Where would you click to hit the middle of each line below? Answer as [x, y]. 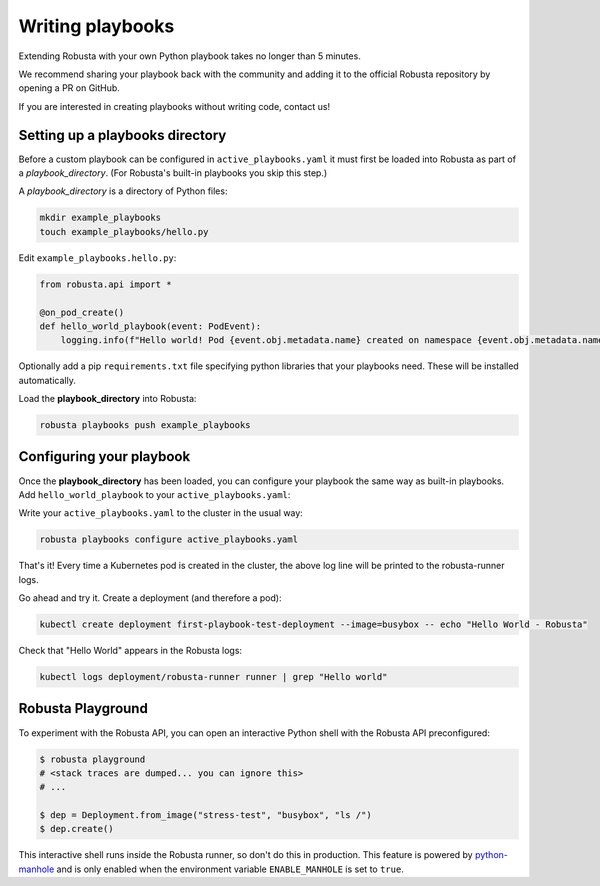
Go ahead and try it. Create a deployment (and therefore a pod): [150, 598]
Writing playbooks [96, 26]
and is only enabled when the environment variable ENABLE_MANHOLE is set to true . [230, 869]
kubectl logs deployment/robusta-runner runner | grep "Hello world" [213, 677]
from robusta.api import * [105, 284]
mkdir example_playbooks [100, 218]
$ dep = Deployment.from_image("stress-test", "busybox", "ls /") [205, 815]
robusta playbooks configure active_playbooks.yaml [169, 539]
